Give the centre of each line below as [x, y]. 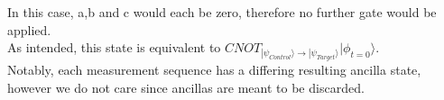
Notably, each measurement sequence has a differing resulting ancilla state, [214, 70]
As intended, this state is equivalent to [114, 47]
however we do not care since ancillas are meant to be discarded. [186, 87]
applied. [29, 29]
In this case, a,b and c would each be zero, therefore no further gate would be [222, 12]
